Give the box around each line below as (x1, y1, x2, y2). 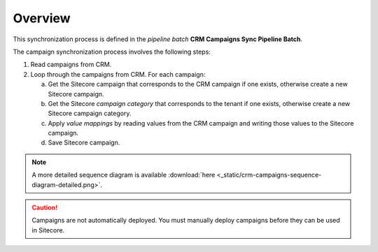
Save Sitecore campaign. (48, 138, 120, 147)
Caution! (31, 203, 58, 212)
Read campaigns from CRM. (30, 60, 112, 69)
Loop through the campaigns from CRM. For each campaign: (30, 70, 206, 78)
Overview (13, 10, 71, 26)
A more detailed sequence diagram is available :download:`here (31, 171, 216, 179)
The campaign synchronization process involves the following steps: (13, 47, 211, 56)
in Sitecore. (31, 225, 65, 234)
